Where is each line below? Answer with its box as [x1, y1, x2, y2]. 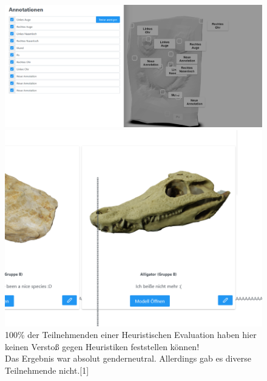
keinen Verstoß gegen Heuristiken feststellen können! [5, 340, 200, 353]
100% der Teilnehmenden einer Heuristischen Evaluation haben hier [5, 328, 257, 341]
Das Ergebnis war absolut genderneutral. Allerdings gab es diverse [5, 352, 251, 365]
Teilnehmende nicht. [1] [5, 364, 89, 376]
